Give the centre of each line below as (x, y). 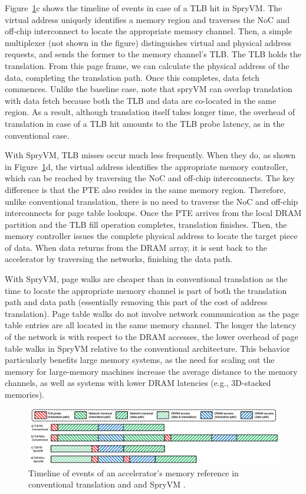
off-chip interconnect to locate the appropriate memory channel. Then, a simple (149, 31)
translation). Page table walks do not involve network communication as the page (152, 313)
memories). (24, 394)
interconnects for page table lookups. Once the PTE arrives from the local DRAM (153, 213)
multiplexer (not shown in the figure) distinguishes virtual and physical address (148, 42)
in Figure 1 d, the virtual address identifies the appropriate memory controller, (147, 166)
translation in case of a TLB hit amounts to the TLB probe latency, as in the (145, 123)
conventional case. (37, 135)
